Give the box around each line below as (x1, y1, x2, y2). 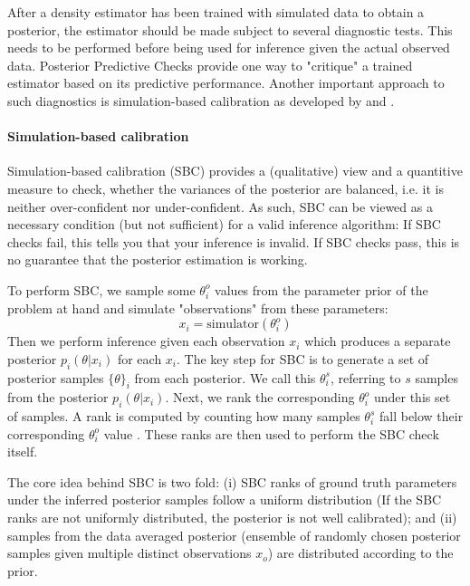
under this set (373, 388, 451, 407)
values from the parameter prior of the (215, 280, 428, 299)
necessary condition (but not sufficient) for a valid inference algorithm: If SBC (7, 215, 441, 234)
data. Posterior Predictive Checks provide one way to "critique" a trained (7, 55, 413, 74)
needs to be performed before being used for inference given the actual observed (7, 38, 450, 57)
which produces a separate (304, 331, 451, 351)
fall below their (379, 407, 464, 426)
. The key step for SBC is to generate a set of (177, 349, 429, 368)
